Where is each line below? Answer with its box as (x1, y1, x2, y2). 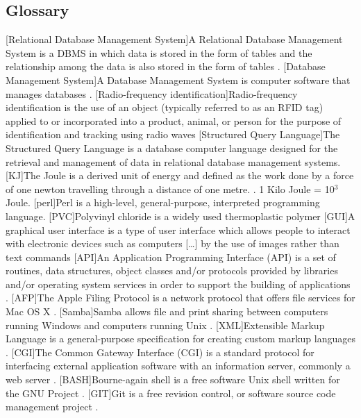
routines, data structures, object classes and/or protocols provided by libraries (6, 263, 338, 278)
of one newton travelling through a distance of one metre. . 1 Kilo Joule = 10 (6, 181, 335, 196)
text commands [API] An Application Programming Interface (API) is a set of (6, 249, 336, 264)
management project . (6, 399, 99, 414)
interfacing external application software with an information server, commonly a (6, 358, 351, 373)
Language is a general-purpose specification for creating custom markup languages (6, 331, 355, 346)
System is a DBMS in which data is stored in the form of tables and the (6, 45, 312, 60)
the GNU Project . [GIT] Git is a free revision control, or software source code (6, 385, 336, 400)
